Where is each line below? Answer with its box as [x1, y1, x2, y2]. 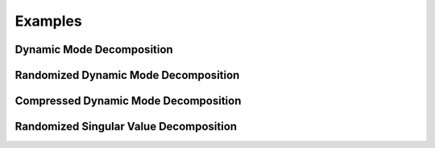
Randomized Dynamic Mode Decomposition [14, 68, 240, 82]
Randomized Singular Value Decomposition [14, 120, 238, 134]
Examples [14, 12, 82, 30]
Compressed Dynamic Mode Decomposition [14, 94, 242, 108]
